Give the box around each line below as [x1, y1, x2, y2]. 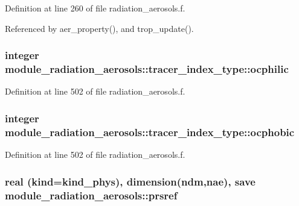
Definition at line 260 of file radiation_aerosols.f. [5, 2, 185, 14]
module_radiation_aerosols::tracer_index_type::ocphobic [5, 124, 295, 139]
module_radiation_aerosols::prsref [5, 187, 178, 202]
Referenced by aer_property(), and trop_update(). [5, 22, 194, 34]
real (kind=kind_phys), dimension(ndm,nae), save [5, 173, 256, 189]
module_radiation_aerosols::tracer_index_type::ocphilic [5, 61, 289, 76]
